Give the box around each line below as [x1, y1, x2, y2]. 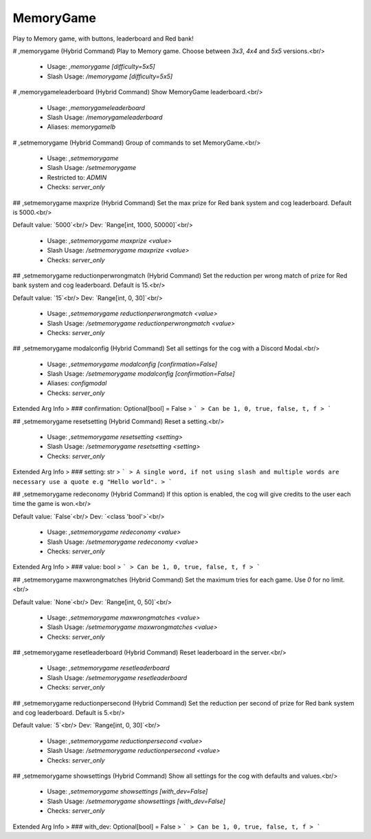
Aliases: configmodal [47, 379, 107, 387]
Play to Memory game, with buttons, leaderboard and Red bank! [12, 34, 194, 43]
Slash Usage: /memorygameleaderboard [47, 113, 163, 121]
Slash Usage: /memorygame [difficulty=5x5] [47, 72, 173, 81]
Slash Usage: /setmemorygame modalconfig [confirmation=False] [47, 370, 235, 378]
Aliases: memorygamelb [47, 123, 116, 131]
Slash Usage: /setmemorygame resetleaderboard [47, 673, 188, 681]
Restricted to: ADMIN [47, 173, 107, 182]
